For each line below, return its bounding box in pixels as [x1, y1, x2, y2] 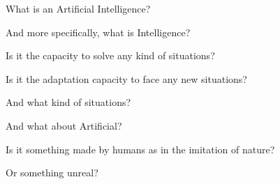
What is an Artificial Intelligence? [6, 1, 151, 15]
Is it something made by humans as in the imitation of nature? [6, 141, 275, 156]
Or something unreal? [6, 165, 98, 180]
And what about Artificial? [6, 118, 122, 132]
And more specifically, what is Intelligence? [6, 24, 191, 39]
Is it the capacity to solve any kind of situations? [6, 48, 215, 63]
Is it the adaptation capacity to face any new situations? [6, 71, 247, 86]
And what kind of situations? [6, 95, 131, 109]
